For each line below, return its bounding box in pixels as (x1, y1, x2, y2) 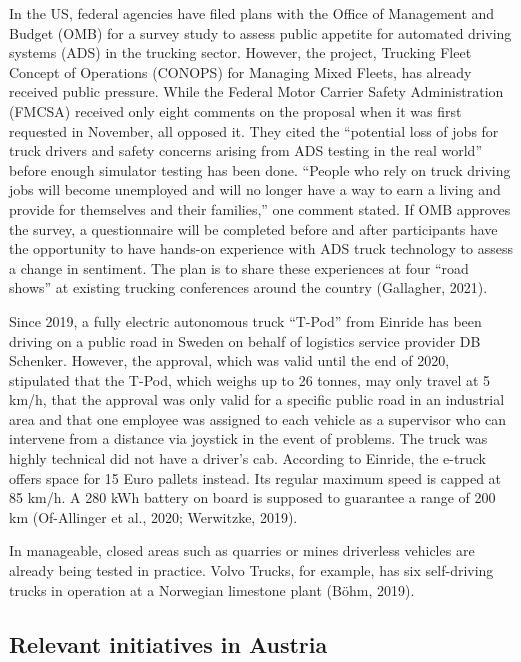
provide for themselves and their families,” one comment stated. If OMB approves (9, 198, 511, 219)
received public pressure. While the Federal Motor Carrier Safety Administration (9, 81, 504, 102)
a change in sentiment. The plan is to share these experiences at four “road (9, 257, 469, 278)
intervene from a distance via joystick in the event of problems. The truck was (9, 428, 488, 449)
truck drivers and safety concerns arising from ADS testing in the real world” (9, 140, 483, 161)
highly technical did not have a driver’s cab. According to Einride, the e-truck (9, 448, 486, 469)
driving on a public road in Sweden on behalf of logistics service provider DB (9, 330, 481, 351)
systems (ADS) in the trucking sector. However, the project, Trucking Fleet (9, 42, 472, 63)
